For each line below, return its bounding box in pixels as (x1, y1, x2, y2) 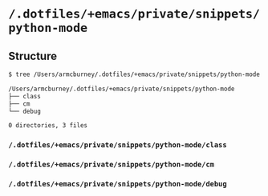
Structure (8, 49, 58, 62)
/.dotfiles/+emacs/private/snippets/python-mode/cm (8, 160, 215, 170)
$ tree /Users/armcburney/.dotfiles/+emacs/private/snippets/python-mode (8, 70, 261, 78)
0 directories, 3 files (8, 122, 88, 130)
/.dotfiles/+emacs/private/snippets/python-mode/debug (8, 179, 227, 189)
